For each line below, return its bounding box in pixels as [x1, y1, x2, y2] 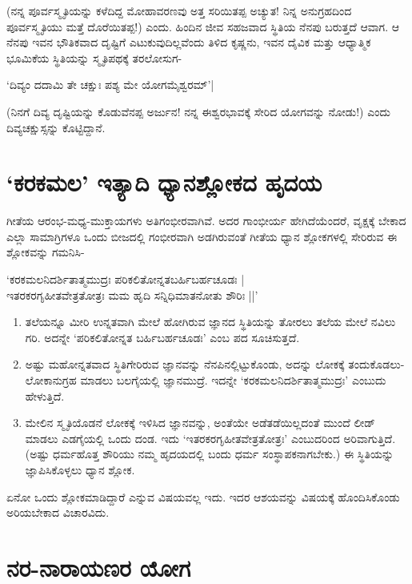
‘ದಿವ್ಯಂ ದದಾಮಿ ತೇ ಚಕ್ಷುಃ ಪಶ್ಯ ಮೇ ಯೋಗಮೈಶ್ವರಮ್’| [6, 76, 214, 93]
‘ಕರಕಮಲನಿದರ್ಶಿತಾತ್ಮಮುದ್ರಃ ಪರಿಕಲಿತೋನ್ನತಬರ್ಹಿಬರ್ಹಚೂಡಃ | [6, 271, 245, 288]
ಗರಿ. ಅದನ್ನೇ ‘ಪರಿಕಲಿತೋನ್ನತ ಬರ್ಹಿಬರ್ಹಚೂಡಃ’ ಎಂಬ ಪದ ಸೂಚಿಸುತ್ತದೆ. [25, 328, 300, 345]
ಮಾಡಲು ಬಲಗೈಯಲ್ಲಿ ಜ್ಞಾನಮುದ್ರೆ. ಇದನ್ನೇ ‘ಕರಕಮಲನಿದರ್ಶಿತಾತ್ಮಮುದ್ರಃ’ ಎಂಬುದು [80, 372, 386, 389]
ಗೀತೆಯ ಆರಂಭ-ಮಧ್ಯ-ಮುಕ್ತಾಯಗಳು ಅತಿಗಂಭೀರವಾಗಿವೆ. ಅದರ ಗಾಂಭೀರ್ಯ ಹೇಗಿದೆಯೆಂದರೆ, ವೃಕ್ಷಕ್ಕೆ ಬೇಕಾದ [6, 212, 406, 229]
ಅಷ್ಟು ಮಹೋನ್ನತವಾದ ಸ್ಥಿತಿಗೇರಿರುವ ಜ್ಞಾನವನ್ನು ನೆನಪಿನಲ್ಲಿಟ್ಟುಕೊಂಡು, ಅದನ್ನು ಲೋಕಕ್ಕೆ [25, 356, 345, 373]
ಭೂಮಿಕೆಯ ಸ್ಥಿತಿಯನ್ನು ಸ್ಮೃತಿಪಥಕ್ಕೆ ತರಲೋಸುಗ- [6, 49, 182, 66]
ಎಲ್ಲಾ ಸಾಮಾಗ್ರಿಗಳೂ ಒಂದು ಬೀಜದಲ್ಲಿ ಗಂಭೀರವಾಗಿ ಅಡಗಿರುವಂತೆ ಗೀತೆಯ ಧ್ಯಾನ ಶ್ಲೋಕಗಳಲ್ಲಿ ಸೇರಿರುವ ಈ [6, 228, 398, 244]
